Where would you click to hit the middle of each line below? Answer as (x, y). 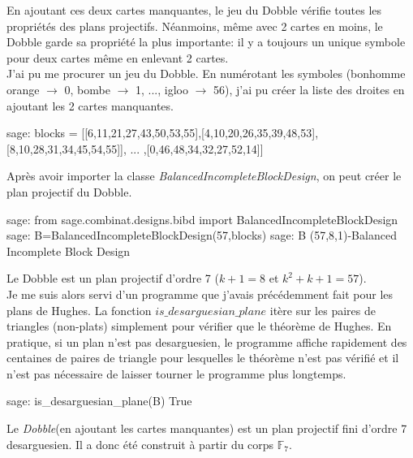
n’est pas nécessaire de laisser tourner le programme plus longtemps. (176, 373)
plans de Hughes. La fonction (79, 310)
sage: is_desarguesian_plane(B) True (99, 401)
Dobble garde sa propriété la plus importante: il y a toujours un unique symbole (206, 42)
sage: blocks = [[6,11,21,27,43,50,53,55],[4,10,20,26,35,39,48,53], (163, 133)
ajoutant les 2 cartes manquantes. (90, 105)
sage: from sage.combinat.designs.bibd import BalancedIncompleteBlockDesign (202, 219)
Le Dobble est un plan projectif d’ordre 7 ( (113, 278)
